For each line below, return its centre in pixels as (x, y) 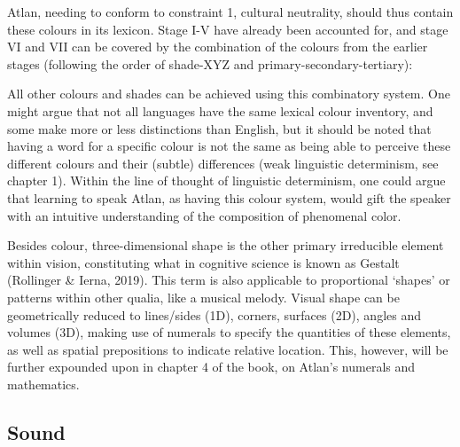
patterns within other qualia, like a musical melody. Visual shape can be (203, 297)
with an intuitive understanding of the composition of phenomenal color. (204, 215)
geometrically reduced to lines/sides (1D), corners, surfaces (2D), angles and (214, 314)
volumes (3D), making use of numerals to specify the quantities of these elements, (229, 332)
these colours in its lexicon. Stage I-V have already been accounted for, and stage (228, 29)
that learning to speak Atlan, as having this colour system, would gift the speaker (229, 197)
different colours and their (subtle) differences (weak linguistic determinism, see (223, 163)
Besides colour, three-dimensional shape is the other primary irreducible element (226, 245)
